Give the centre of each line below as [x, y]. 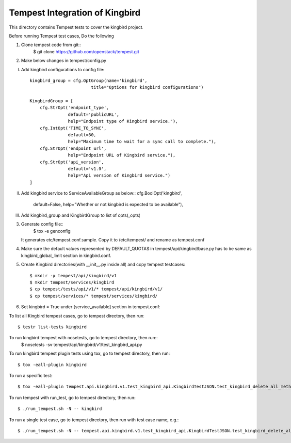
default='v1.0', [87, 169]
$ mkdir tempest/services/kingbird [72, 283]
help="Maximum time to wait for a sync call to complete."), [142, 142]
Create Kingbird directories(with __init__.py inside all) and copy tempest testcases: [103, 265]
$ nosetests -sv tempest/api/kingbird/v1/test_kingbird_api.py [82, 345]
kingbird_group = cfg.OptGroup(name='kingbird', [89, 80]
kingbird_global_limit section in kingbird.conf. [66, 255]
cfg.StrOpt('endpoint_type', [74, 108]
